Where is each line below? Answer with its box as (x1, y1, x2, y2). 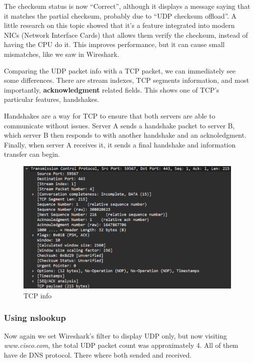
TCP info (23, 290, 52, 301)
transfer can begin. (4, 149, 60, 159)
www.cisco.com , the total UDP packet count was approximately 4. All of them (4, 340, 238, 350)
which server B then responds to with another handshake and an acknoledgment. (4, 130, 247, 140)
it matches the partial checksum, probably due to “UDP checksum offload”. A (4, 10, 237, 21)
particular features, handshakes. (4, 94, 99, 104)
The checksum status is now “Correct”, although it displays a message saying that (4, 1, 251, 11)
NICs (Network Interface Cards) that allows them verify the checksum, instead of (4, 29, 248, 40)
